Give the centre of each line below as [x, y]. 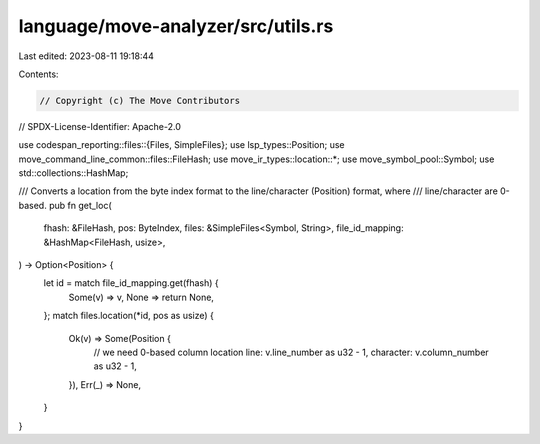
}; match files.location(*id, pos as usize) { [129, 316]
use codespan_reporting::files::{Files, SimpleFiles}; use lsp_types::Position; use [181, 145]
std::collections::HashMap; [73, 173]
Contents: [38, 74]
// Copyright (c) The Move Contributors [139, 100]
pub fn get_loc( [80, 205]
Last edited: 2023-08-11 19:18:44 [86, 56]
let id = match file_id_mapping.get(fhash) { [131, 283]
